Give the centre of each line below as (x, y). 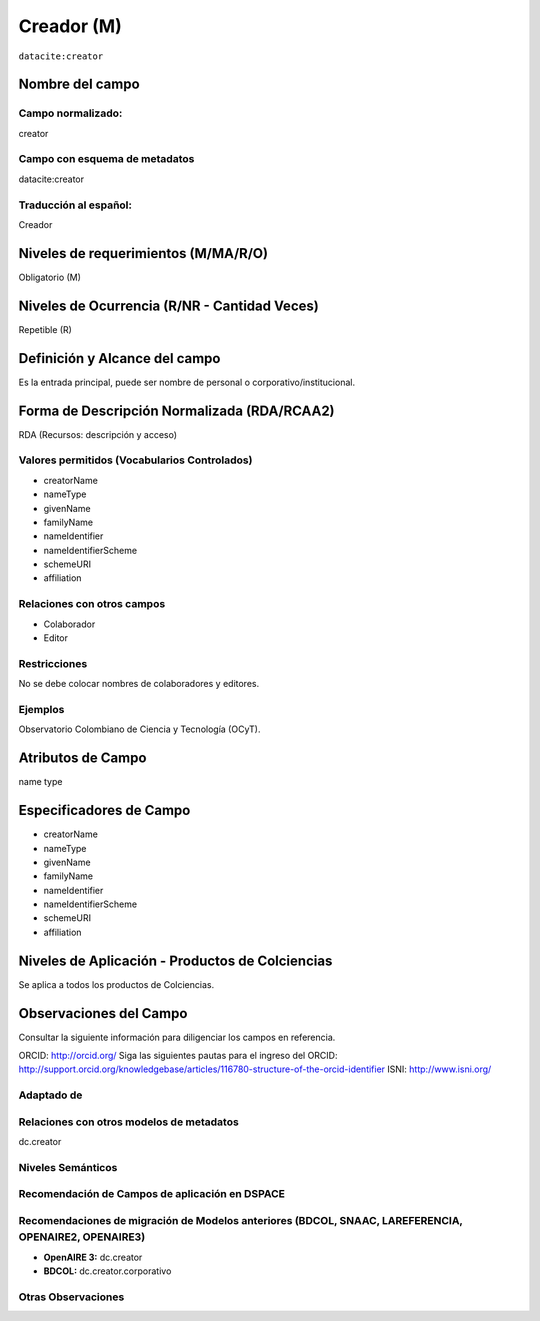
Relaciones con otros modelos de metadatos (128, 1122)
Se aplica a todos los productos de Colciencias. (116, 984)
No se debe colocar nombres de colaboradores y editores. (139, 684)
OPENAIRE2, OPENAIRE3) (82, 1237)
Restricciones (53, 663)
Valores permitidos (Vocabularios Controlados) (135, 460)
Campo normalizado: (70, 113)
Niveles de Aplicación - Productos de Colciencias (175, 960)
